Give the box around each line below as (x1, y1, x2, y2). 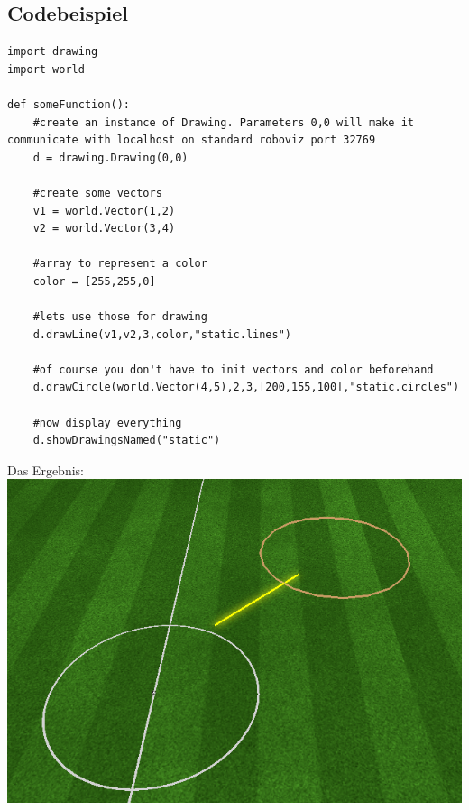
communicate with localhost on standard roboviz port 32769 (7, 133, 376, 147)
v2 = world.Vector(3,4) (32, 222, 176, 235)
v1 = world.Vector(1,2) (32, 204, 176, 217)
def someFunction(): (7, 97, 131, 111)
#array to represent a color (32, 257, 207, 271)
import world (7, 62, 85, 76)
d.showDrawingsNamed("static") (32, 434, 221, 447)
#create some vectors (32, 186, 162, 199)
